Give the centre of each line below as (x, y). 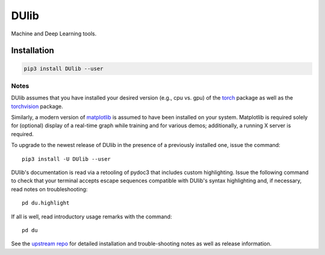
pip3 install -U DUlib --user (67, 159)
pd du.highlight (46, 203)
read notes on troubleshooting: (49, 189)
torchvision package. (37, 106)
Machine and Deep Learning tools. (54, 34)
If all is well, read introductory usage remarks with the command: (91, 217)
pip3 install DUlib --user (63, 68)
